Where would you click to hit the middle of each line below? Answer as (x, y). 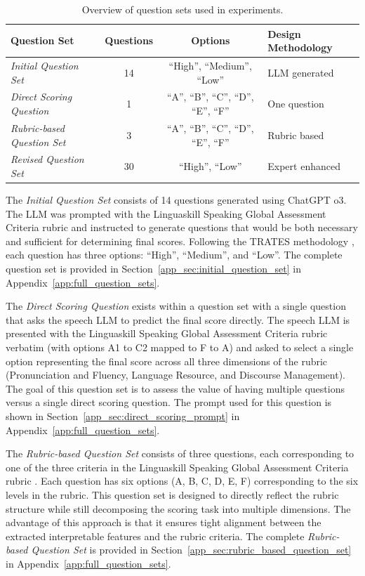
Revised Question (47, 159)
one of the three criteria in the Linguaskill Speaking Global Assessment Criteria (177, 467)
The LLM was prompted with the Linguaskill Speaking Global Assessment (166, 213)
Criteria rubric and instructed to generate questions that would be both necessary (182, 227)
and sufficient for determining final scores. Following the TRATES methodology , (180, 241)
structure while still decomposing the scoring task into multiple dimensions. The (178, 508)
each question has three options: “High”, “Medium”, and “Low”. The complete (174, 255)
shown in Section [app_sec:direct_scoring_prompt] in (123, 415)
